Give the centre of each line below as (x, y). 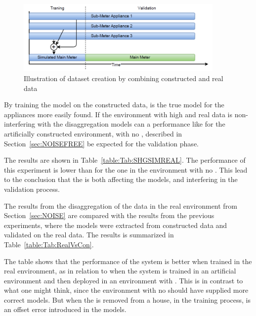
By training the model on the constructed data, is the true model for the (114, 105)
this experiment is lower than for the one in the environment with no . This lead (126, 169)
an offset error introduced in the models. (65, 309)
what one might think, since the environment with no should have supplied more (126, 290)
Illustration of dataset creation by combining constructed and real (124, 78)
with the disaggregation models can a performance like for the (131, 124)
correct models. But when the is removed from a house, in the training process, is (128, 299)
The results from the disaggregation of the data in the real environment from (121, 205)
